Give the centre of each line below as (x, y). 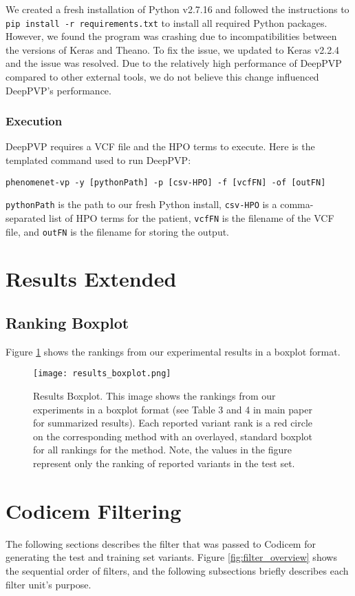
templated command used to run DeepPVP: (98, 160)
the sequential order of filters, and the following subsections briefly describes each (177, 570)
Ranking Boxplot (67, 323)
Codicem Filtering (94, 510)
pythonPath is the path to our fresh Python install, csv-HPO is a (141, 204)
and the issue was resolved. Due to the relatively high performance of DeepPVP (174, 63)
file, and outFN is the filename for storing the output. (118, 231)
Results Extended (91, 279)
